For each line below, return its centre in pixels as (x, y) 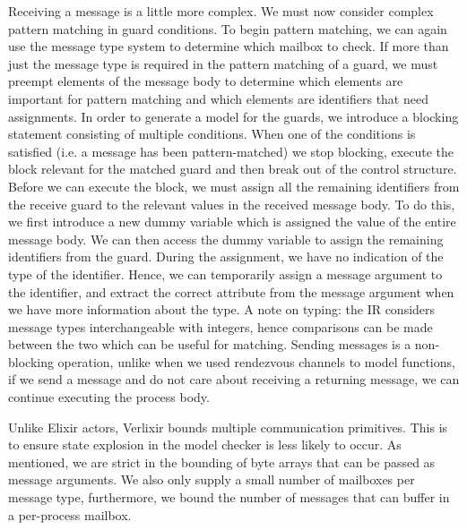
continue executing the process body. (109, 397)
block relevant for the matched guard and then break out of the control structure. (233, 169)
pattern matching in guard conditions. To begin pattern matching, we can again (228, 28)
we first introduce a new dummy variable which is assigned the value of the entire (232, 222)
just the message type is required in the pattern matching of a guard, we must (223, 63)
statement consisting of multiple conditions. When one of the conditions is (212, 134)
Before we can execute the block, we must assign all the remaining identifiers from (234, 186)
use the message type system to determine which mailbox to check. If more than (229, 46)
